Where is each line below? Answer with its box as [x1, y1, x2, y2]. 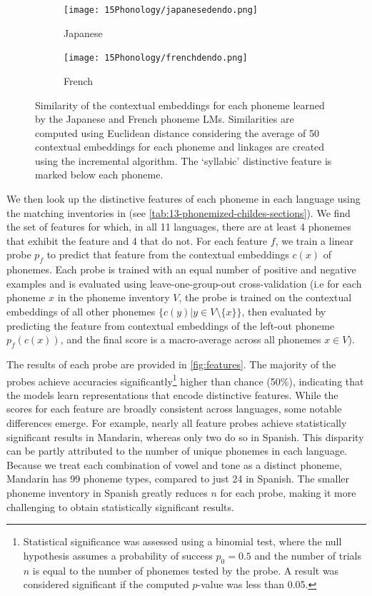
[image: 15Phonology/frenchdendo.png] [64, 53, 248, 64]
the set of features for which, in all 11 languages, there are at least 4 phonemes [6, 219, 351, 234]
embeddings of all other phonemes [6, 304, 156, 319]
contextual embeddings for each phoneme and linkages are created [35, 139, 325, 154]
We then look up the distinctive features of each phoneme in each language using [6, 191, 361, 206]
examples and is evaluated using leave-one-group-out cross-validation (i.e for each [6, 276, 362, 291]
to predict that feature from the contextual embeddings [46, 247, 289, 262]
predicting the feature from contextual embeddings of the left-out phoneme [6, 318, 335, 333]
